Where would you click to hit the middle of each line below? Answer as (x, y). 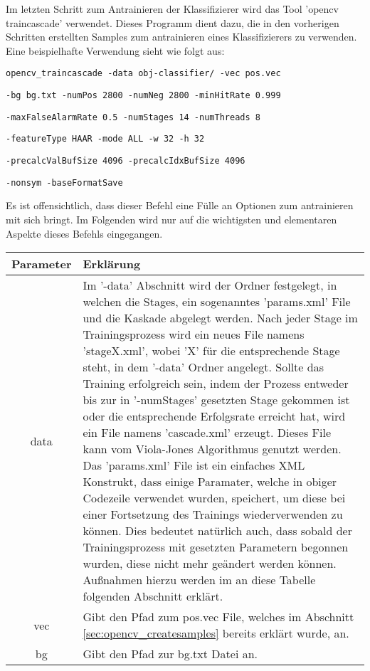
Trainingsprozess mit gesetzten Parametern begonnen (216, 547)
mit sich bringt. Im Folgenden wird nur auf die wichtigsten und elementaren (171, 219)
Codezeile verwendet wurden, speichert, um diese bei (214, 498)
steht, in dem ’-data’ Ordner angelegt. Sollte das (203, 367)
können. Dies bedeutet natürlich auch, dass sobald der (217, 531)
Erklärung (112, 264)
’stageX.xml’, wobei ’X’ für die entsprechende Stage (211, 351)
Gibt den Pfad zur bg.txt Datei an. (170, 654)
